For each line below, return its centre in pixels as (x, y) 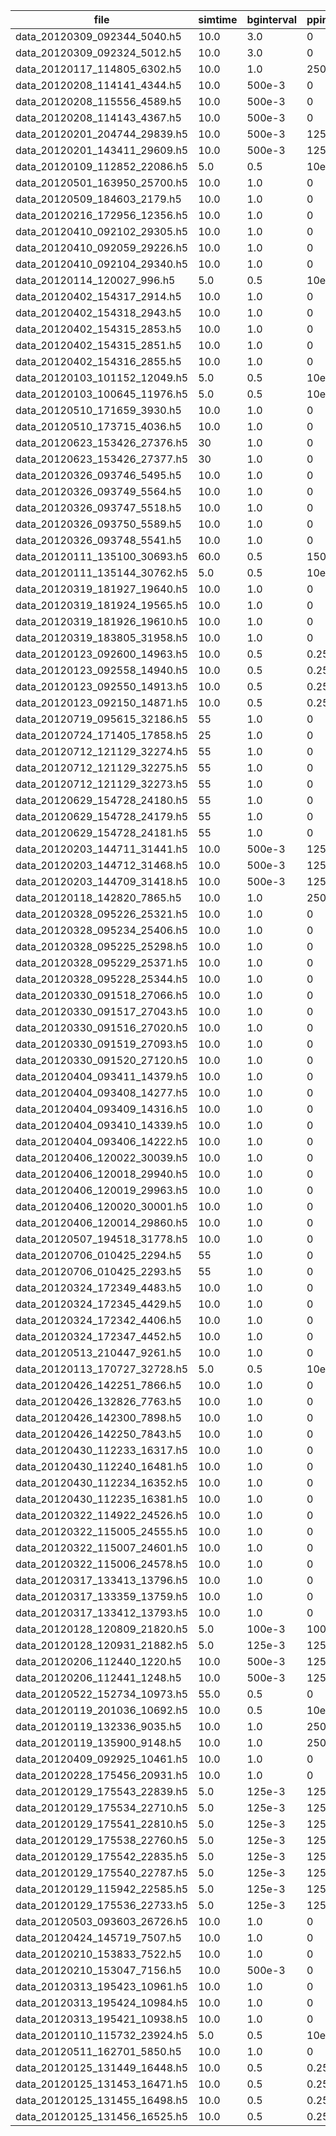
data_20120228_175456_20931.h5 (102, 1775)
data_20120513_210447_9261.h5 (98, 1352)
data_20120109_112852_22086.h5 (102, 166)
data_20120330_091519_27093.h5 (102, 1044)
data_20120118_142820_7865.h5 (98, 897)
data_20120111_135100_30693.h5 (102, 556)
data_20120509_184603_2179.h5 (98, 199)
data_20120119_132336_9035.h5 (98, 1726)
